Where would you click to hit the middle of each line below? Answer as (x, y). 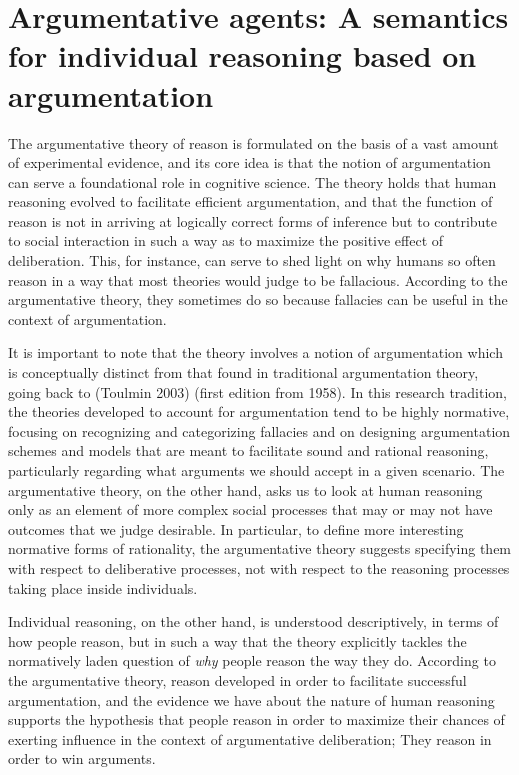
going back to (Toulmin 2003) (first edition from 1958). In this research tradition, (258, 391)
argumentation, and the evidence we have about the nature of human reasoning (251, 699)
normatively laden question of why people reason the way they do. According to (252, 660)
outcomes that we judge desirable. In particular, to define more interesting (236, 528)
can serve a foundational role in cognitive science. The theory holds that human (252, 181)
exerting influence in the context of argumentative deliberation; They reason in (250, 738)
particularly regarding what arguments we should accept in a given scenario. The (256, 470)
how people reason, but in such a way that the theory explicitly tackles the (237, 640)
